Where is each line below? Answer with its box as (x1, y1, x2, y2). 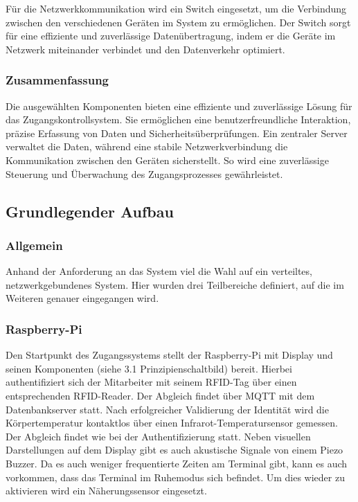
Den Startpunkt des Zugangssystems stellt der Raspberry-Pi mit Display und (6, 348, 333, 362)
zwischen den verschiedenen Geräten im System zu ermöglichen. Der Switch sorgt (6, 15, 351, 29)
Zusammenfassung (6, 71, 109, 89)
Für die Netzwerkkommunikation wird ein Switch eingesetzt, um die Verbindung (6, 1, 347, 15)
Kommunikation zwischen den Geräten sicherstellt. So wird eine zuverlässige (6, 152, 329, 167)
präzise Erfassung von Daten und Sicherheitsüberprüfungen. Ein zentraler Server (6, 125, 348, 140)
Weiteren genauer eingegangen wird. (6, 291, 159, 305)
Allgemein (6, 236, 63, 253)
